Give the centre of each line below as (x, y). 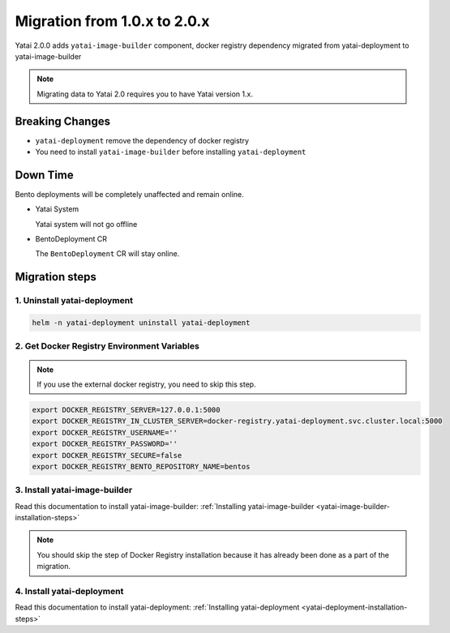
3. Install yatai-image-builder (74, 490)
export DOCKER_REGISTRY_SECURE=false (107, 455)
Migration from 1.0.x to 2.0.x (112, 21)
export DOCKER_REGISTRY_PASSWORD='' (105, 444)
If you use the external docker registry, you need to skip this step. (146, 384)
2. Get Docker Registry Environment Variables (107, 346)
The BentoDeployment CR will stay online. (107, 254)
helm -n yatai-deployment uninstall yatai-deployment (141, 323)
